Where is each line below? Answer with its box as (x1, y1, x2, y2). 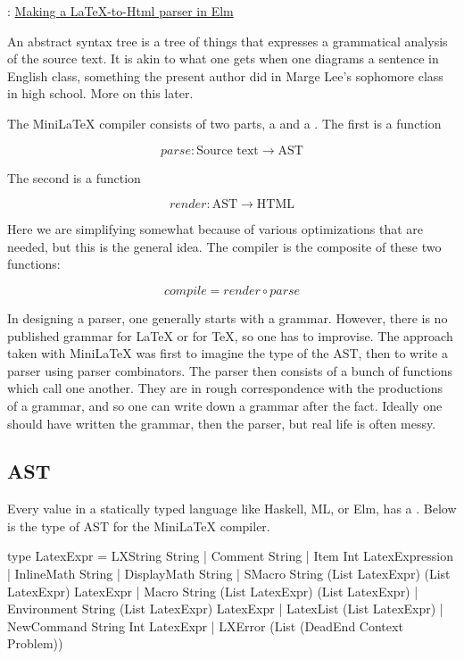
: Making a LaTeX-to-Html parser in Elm (7, 2, 234, 20)
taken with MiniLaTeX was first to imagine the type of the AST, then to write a (7, 344, 448, 363)
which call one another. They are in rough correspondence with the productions (7, 379, 443, 397)
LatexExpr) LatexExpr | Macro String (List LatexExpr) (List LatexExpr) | (7, 581, 418, 600)
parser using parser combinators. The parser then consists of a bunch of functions (7, 361, 453, 380)
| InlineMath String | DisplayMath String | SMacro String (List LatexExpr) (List (7, 564, 451, 583)
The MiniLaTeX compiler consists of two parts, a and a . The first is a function (7, 113, 442, 132)
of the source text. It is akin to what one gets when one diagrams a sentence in (7, 49, 439, 68)
